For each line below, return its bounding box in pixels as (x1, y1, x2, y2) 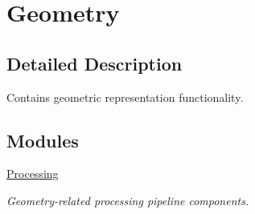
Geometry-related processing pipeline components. (6, 192, 249, 208)
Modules (6, 127, 79, 152)
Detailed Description (6, 50, 183, 75)
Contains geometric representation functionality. (6, 88, 244, 105)
